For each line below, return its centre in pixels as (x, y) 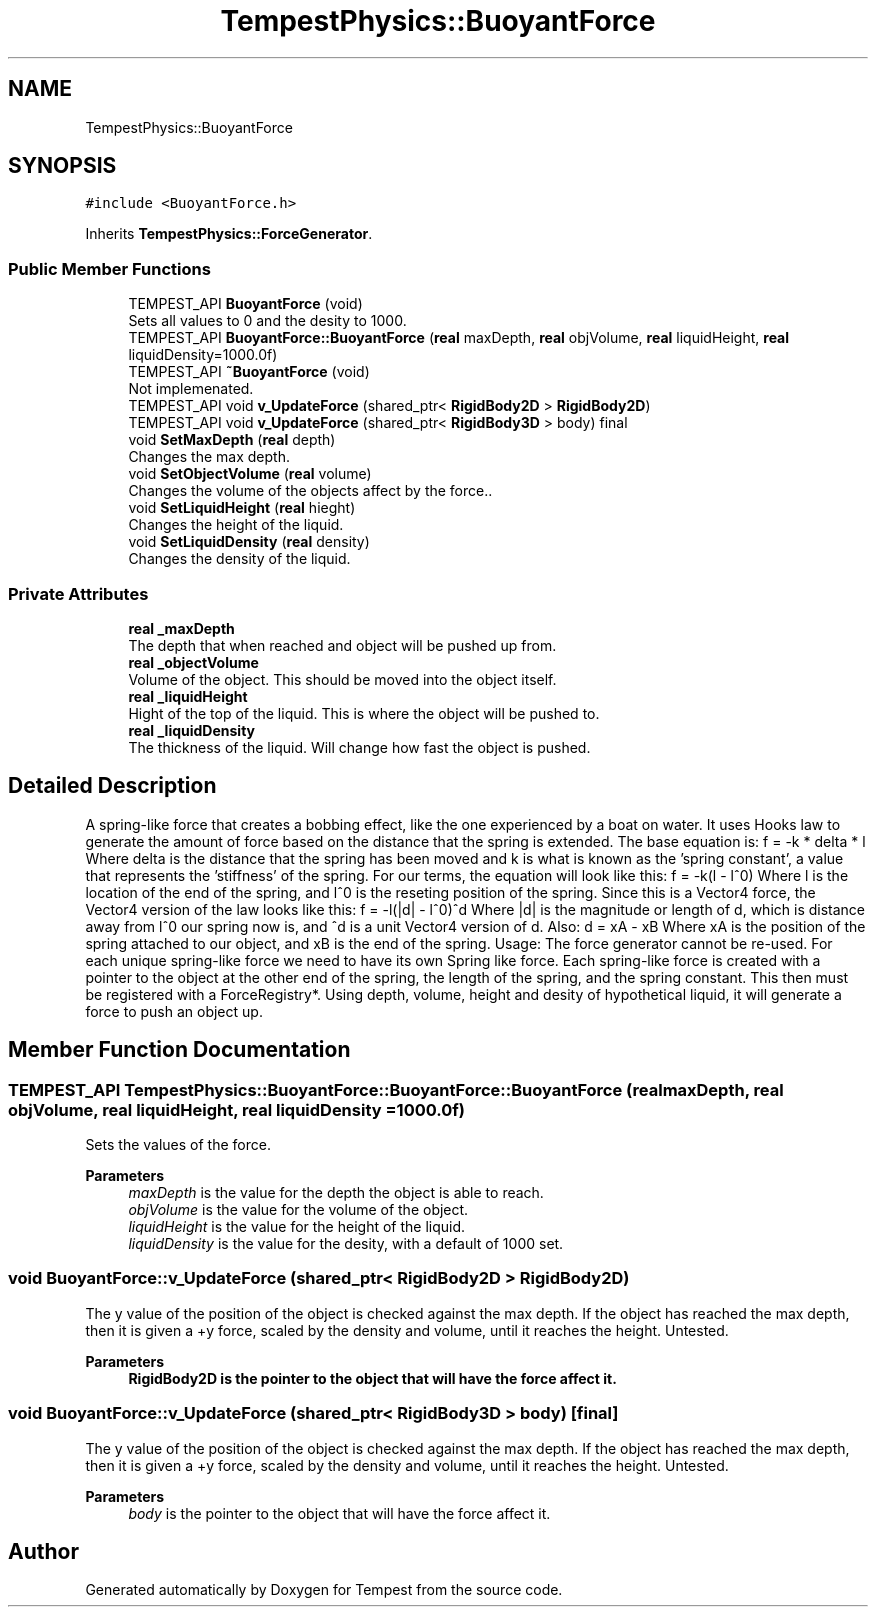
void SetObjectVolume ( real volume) (250, 474)
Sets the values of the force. (178, 1144)
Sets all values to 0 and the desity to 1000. (267, 321)
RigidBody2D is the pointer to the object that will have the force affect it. (372, 1378)
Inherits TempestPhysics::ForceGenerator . (229, 234)
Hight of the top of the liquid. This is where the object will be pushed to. (364, 713)
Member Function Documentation (179, 1050)
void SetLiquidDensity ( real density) (249, 542)
